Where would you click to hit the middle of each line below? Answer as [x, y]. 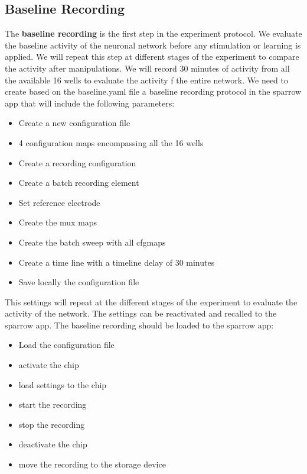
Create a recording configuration [77, 162]
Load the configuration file [66, 345]
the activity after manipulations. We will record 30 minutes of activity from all [147, 68]
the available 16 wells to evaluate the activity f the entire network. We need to [146, 80]
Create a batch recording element [79, 183]
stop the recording [52, 424]
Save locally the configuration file [79, 282]
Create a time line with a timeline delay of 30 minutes [117, 262]
